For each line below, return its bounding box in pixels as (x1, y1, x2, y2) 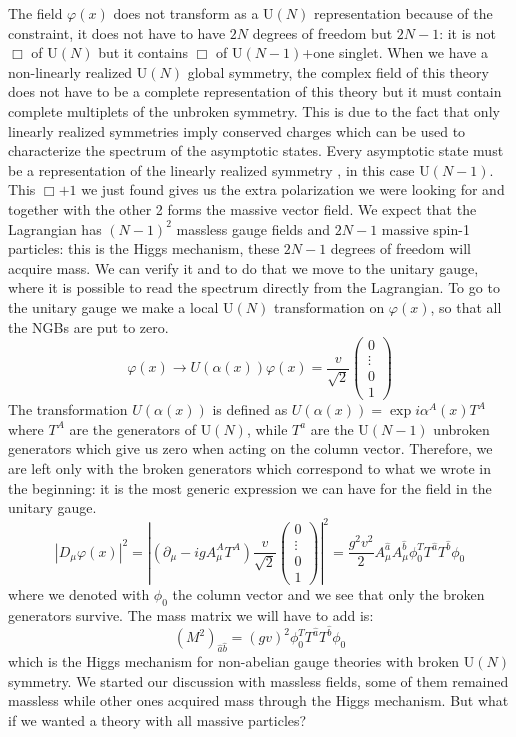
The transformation (8, 399, 128, 420)
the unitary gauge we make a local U (8, 296, 234, 317)
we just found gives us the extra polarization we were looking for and (81, 179, 505, 200)
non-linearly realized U (8, 61, 148, 82)
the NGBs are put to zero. (8, 316, 169, 337)
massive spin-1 (381, 218, 470, 239)
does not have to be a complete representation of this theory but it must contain (8, 81, 502, 102)
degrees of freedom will (330, 238, 471, 259)
